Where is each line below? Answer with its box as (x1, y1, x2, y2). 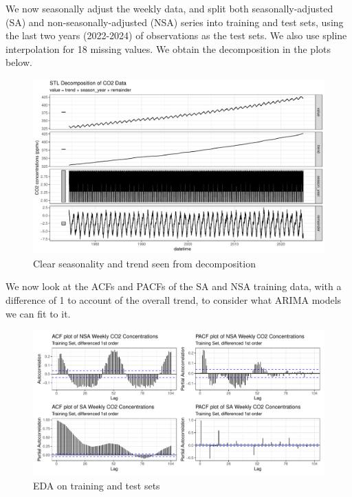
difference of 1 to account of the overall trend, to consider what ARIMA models (5, 292, 342, 307)
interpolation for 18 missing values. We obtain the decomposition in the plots (5, 41, 331, 56)
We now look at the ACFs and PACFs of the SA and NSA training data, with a (5, 279, 342, 294)
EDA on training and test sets (33, 478, 160, 492)
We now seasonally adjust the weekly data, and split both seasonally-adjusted (5, 1, 333, 15)
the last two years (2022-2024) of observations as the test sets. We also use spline (5, 28, 347, 43)
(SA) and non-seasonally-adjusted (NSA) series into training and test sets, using (5, 14, 344, 29)
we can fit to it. (5, 306, 71, 320)
